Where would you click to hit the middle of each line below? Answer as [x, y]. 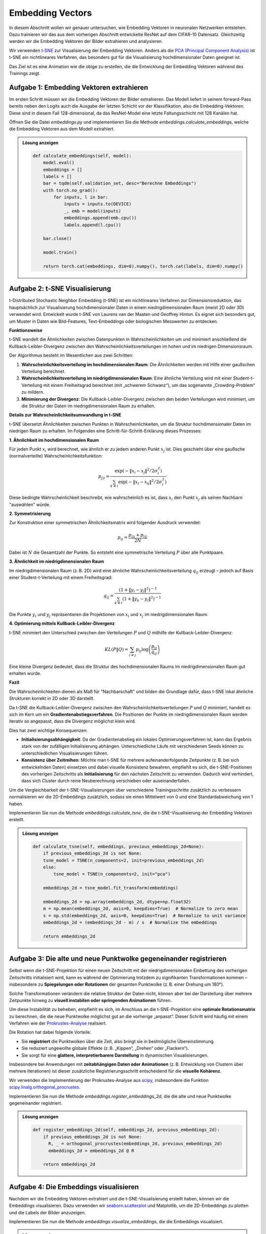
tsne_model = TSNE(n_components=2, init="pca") [112, 874]
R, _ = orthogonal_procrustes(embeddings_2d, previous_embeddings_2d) [135, 1144]
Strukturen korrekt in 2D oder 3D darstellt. [52, 698]
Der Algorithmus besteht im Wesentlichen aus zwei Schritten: [71, 355]
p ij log [142, 650]
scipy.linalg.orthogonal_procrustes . [45, 1087]
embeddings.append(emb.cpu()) [100, 218]
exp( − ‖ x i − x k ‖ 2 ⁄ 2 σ [140, 482]
